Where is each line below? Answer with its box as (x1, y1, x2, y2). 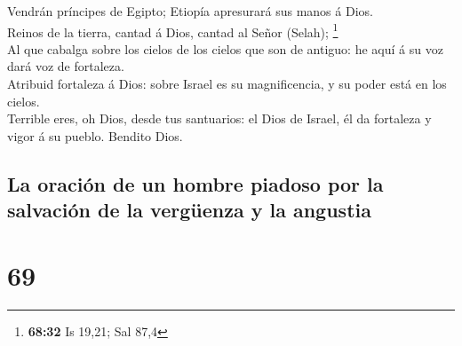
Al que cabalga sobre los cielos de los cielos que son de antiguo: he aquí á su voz (7, 39, 443, 58)
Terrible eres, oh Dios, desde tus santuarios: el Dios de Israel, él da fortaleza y (7, 109, 432, 128)
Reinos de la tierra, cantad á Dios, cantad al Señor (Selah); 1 (7, 20, 339, 41)
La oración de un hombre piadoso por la (7, 169, 384, 197)
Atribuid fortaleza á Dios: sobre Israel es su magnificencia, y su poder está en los (7, 75, 447, 93)
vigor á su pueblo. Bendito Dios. (7, 126, 183, 145)
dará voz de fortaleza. (7, 57, 124, 75)
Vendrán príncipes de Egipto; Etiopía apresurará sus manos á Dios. (7, 2, 373, 20)
